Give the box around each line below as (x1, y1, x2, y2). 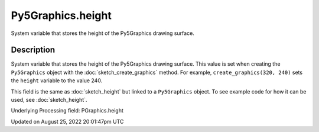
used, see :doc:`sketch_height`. (11, 96, 87, 104)
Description (11, 45, 56, 55)
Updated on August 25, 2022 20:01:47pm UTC (11, 118, 124, 125)
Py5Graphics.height (11, 9, 112, 22)
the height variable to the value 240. (11, 77, 103, 84)
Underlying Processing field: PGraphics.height (11, 107, 124, 114)
